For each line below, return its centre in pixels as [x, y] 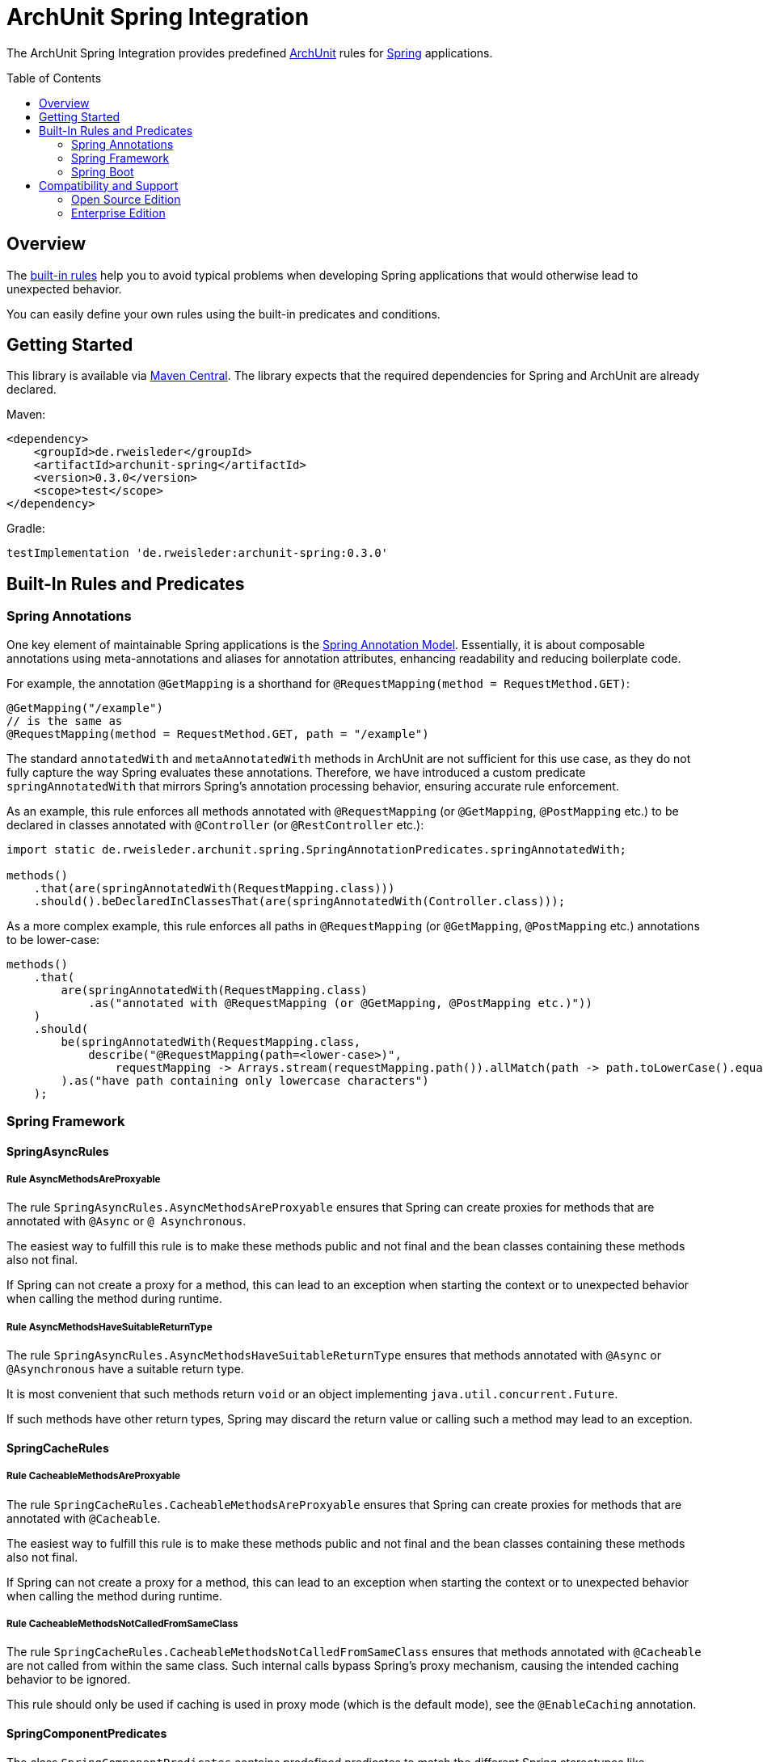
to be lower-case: [53, 939]
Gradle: [26, 529]
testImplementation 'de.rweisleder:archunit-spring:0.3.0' [198, 553]
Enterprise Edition [118, 213]
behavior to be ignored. [69, 1680]
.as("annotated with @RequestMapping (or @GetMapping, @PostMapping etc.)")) [340, 1003]
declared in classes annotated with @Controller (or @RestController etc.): [215, 824]
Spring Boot [103, 171]
